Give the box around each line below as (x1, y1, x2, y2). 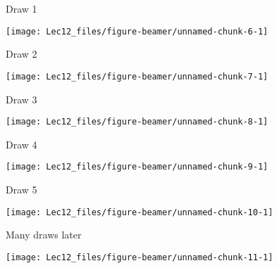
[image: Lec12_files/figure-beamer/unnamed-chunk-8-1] (6, 117, 269, 127)
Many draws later (6, 227, 82, 242)
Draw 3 (6, 91, 37, 106)
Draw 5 (6, 182, 37, 196)
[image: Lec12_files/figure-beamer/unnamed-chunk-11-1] (6, 252, 273, 262)
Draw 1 (6, 1, 37, 15)
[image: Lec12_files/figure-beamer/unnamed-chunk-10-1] (6, 207, 273, 217)
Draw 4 (6, 136, 37, 151)
